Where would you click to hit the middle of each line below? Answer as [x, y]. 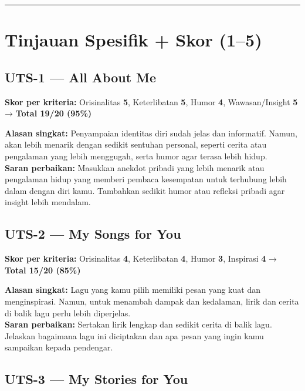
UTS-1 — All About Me [81, 77]
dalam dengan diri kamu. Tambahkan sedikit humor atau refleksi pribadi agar [145, 190]
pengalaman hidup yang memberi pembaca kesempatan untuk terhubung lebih [146, 179]
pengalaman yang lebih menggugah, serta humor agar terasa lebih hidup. [136, 156]
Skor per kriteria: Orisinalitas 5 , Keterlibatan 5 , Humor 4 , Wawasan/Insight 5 [151, 101]
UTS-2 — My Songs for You [93, 234]
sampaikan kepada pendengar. [59, 347]
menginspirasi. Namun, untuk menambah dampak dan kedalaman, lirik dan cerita [152, 301]
